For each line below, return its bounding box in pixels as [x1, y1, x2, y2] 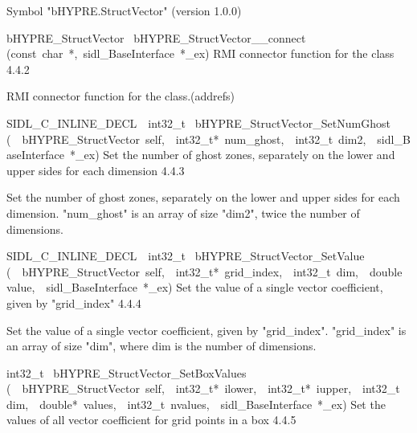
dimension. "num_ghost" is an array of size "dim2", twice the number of [6, 204, 360, 221]
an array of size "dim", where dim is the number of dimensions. [6, 337, 317, 354]
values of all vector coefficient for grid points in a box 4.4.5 [6, 411, 296, 428]
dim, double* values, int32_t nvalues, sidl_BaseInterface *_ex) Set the [6, 395, 386, 412]
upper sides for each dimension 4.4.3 [6, 161, 185, 178]
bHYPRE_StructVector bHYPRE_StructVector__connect [6, 29, 306, 46]
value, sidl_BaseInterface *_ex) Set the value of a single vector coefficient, [6, 279, 383, 296]
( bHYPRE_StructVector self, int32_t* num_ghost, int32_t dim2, [6, 130, 366, 147]
